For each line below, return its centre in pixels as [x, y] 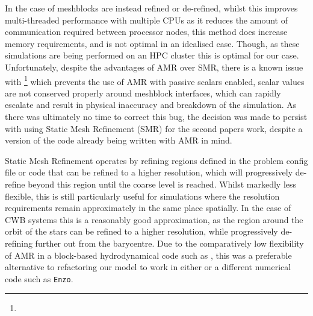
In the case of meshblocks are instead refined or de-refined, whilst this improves [151, 8]
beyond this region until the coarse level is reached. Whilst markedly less [162, 184]
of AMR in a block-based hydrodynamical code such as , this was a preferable [148, 255]
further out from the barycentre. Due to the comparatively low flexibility [169, 243]
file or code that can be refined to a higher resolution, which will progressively [149, 172]
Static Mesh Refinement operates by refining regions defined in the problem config [156, 160]
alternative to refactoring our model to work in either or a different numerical [148, 267]
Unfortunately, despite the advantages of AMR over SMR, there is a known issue [154, 67]
